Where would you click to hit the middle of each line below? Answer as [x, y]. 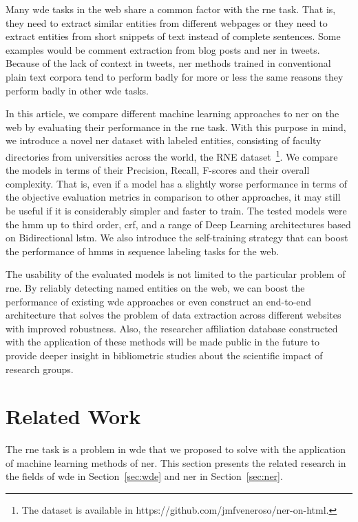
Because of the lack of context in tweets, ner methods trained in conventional [168, 63]
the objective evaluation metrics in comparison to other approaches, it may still [173, 197]
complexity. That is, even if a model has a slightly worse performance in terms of [176, 183]
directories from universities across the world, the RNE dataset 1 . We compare [172, 155]
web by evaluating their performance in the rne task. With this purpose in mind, [176, 127]
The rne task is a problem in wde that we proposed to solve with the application [176, 449]
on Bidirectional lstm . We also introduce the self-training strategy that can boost [177, 238]
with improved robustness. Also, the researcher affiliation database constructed [172, 328]
